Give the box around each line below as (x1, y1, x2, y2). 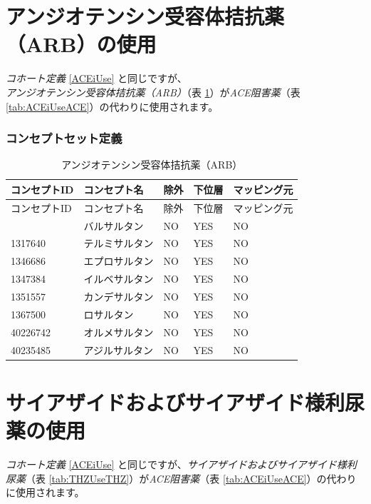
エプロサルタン (83, 253, 154, 268)
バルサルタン (83, 218, 144, 233)
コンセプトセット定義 (6, 129, 122, 147)
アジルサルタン (83, 342, 153, 357)
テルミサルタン (83, 236, 154, 251)
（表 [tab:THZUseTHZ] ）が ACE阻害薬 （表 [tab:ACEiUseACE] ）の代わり (26, 470, 357, 485)
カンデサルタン (83, 288, 154, 303)
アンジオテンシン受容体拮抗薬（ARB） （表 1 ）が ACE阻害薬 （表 (6, 84, 301, 99)
